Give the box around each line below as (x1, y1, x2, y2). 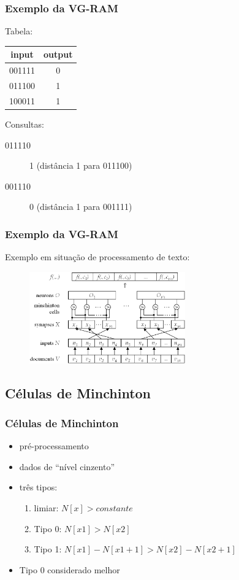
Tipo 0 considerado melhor (19, 563, 120, 576)
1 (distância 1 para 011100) (29, 159, 132, 172)
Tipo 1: (34, 543, 62, 555)
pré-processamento (19, 439, 89, 452)
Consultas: (5, 117, 44, 130)
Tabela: (5, 25, 33, 37)
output (44, 48, 73, 61)
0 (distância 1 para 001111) (29, 200, 132, 213)
